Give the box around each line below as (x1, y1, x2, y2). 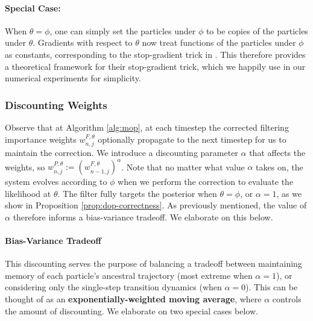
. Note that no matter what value (121, 160, 245, 173)
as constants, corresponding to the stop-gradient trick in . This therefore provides (5, 48, 306, 60)
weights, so (5, 160, 45, 173)
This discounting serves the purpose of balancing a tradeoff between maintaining (5, 257, 302, 270)
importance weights (5, 132, 77, 145)
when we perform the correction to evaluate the (118, 175, 294, 188)
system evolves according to (5, 175, 107, 188)
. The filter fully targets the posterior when (57, 187, 217, 199)
